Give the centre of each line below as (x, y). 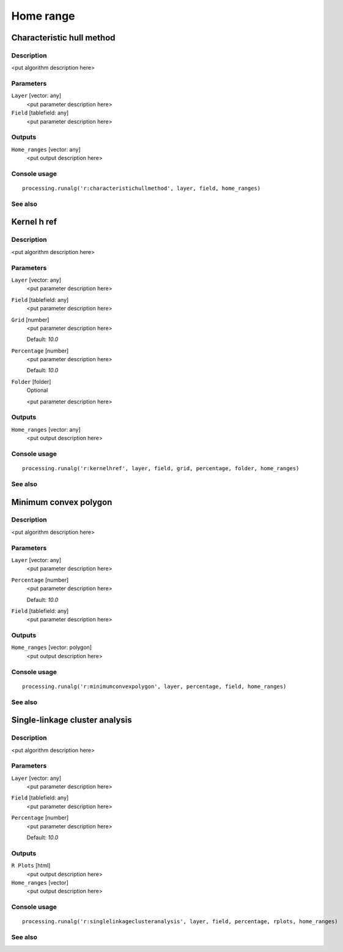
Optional (37, 390)
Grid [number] (30, 320)
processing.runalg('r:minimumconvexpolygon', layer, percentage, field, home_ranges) (154, 686)
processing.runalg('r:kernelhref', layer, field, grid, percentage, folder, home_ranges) (161, 469)
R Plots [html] (31, 866)
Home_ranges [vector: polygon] (51, 647)
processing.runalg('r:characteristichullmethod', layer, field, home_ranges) (142, 189)
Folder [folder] (31, 381)
